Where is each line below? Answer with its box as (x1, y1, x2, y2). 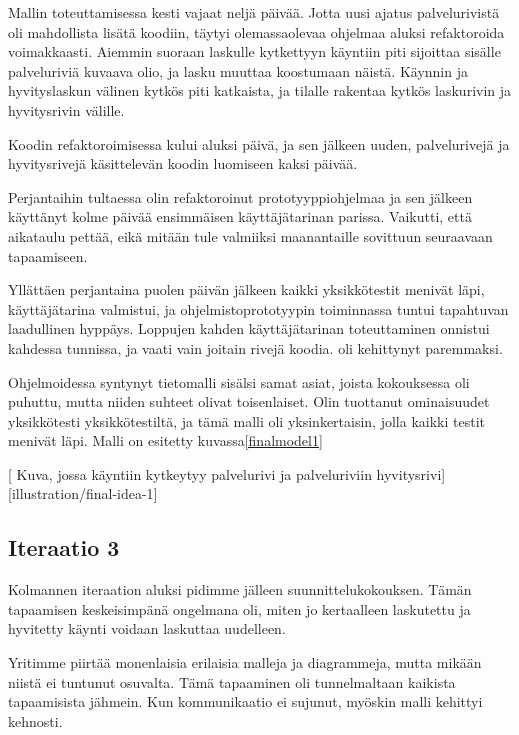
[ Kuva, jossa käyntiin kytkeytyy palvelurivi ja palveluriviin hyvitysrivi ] (8, 463, 446, 484)
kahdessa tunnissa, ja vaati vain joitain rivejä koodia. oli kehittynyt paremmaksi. (8, 337, 503, 358)
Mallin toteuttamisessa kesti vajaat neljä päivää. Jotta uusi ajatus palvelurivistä (8, 2, 500, 22)
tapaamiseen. (8, 245, 88, 266)
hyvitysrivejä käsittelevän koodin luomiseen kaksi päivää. (8, 153, 358, 174)
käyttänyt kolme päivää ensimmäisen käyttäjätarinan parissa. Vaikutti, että (8, 206, 472, 227)
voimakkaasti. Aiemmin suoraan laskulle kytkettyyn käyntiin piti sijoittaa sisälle (8, 41, 501, 62)
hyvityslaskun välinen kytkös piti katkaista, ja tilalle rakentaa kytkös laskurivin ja (8, 80, 512, 101)
